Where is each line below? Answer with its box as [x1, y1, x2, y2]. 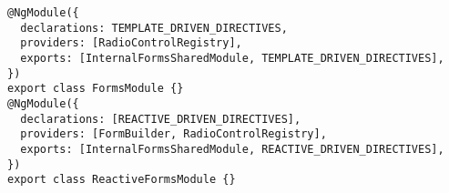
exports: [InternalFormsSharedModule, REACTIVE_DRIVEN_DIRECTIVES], [20, 142, 444, 156]
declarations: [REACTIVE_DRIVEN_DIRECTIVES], [20, 112, 301, 126]
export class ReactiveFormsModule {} [7, 173, 236, 187]
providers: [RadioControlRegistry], [20, 36, 242, 50]
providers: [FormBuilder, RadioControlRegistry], [20, 127, 327, 141]
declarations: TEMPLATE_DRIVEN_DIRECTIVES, [20, 21, 288, 35]
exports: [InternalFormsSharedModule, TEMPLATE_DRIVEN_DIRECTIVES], [20, 51, 444, 65]
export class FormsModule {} [7, 82, 184, 96]
